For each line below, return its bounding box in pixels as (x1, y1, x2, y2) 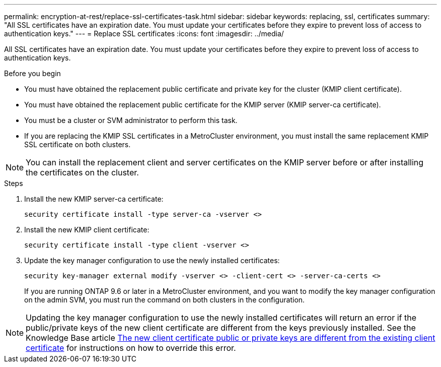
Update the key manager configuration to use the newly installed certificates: (24, 256, 280, 265)
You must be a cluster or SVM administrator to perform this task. (24, 116, 238, 125)
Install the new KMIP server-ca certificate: (24, 195, 164, 203)
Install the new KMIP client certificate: (24, 225, 150, 234)
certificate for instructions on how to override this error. (26, 343, 236, 353)
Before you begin (4, 69, 61, 78)
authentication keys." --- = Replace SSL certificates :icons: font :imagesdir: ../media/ (4, 29, 284, 38)
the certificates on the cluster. (26, 167, 139, 177)
